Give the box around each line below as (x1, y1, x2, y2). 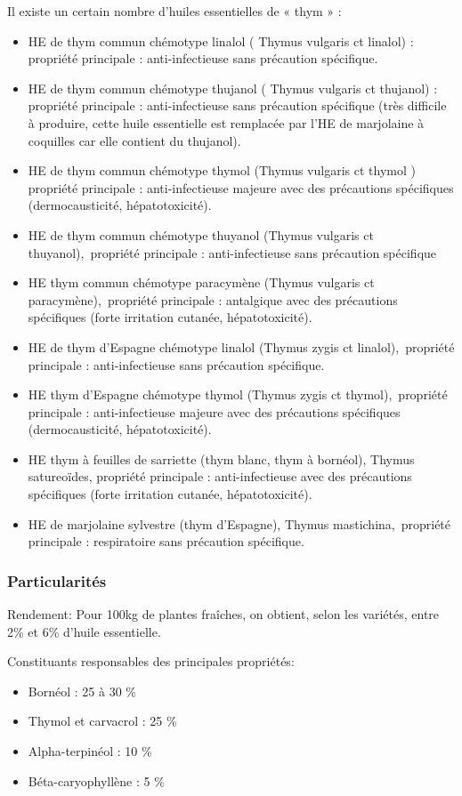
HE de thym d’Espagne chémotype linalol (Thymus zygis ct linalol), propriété (28, 337, 455, 356)
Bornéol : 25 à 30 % (28, 681, 136, 700)
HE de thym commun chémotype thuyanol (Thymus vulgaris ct (28, 225, 374, 244)
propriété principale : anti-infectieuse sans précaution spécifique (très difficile (28, 96, 447, 115)
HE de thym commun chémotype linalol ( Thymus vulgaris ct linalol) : (28, 31, 414, 50)
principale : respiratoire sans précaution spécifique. (28, 532, 304, 551)
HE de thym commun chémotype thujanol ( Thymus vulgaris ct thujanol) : (28, 78, 438, 97)
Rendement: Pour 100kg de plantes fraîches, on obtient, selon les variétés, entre (7, 605, 440, 623)
